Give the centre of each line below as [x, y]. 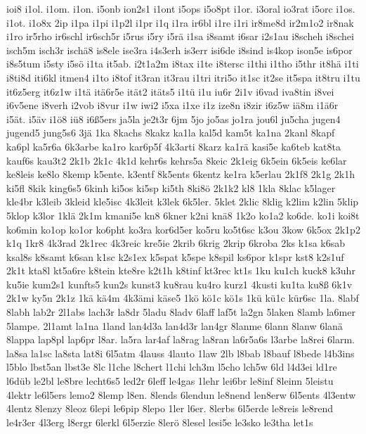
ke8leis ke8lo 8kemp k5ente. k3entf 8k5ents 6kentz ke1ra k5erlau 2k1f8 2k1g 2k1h [181, 174]
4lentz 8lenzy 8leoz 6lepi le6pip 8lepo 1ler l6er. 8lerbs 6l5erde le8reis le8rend [170, 408]
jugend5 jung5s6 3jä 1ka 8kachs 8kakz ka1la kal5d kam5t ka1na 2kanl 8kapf [171, 133]
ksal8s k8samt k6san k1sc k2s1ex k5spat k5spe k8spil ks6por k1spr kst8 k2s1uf [175, 256]
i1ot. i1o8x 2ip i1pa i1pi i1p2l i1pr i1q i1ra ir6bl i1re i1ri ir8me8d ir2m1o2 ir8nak [180, 22]
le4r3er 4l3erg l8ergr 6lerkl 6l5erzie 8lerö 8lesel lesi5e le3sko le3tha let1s [160, 422]
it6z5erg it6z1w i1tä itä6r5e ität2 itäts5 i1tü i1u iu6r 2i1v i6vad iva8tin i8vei [170, 91]
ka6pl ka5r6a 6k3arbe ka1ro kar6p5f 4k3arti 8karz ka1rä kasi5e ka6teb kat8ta [174, 146]
